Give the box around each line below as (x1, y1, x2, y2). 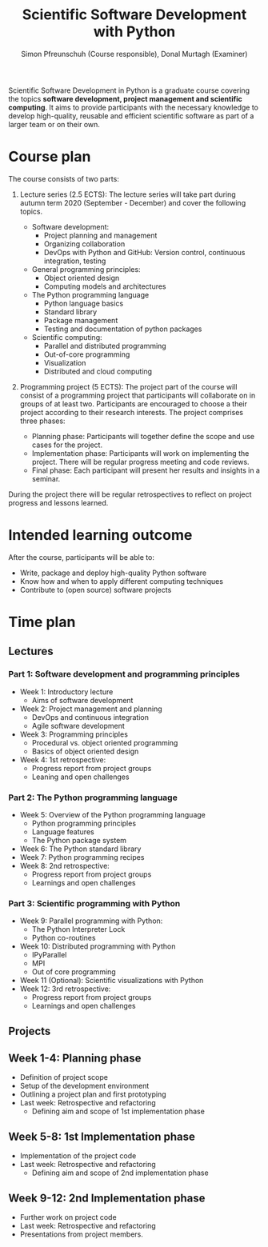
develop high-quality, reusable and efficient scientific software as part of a (8, 110, 254, 121)
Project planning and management (43, 230, 158, 240)
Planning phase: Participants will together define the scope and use (31, 431, 254, 441)
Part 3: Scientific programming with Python (8, 897, 181, 909)
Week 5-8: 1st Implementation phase (8, 1129, 196, 1143)
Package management (43, 315, 118, 325)
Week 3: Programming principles (19, 729, 128, 739)
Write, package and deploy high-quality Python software (19, 568, 206, 578)
